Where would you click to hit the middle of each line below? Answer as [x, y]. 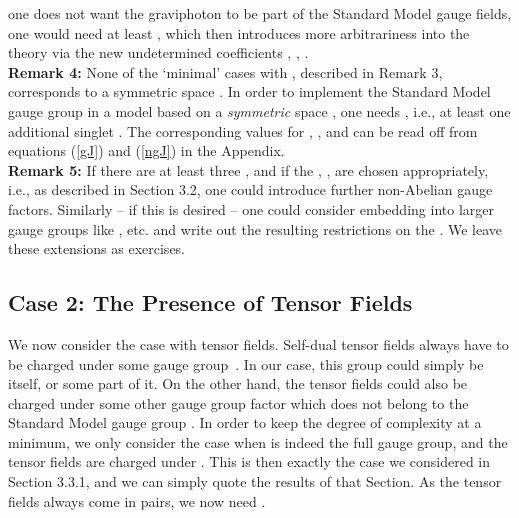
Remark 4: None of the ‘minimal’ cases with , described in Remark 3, [225, 71]
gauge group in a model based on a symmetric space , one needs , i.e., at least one [259, 110]
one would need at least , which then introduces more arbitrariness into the [239, 32]
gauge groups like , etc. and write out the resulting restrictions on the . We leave [255, 228]
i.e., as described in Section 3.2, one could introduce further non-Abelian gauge [250, 189]
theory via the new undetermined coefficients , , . [158, 52]
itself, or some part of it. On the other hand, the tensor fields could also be [238, 383]
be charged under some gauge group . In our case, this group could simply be [246, 363]
